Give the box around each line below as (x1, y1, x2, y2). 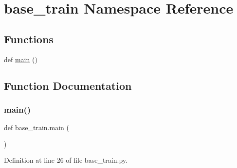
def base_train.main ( (4, 122, 69, 133)
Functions (4, 31, 54, 46)
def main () (4, 54, 37, 64)
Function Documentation (4, 78, 132, 93)
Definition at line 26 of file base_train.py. (4, 155, 128, 165)
